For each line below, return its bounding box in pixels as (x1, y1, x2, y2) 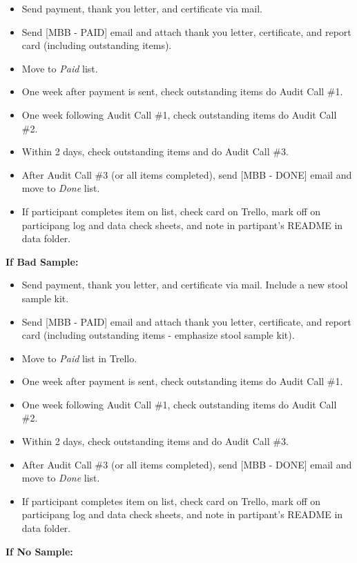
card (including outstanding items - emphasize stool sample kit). (21, 328, 295, 342)
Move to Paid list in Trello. (21, 350, 137, 365)
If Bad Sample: (6, 254, 79, 268)
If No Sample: (6, 544, 73, 558)
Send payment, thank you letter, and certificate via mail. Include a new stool (21, 277, 348, 292)
